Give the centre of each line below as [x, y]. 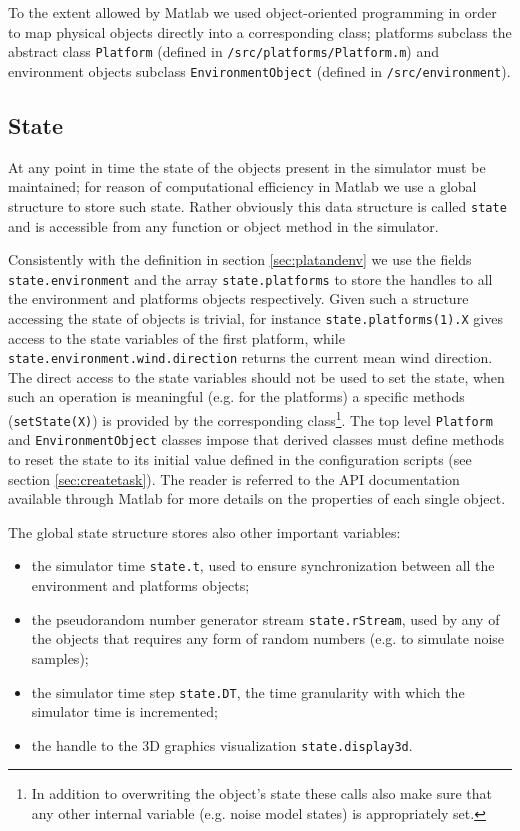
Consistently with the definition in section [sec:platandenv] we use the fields [240, 259]
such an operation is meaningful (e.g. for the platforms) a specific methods [236, 396]
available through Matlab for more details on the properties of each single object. [257, 498]
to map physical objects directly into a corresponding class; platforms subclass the [260, 31]
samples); [60, 657]
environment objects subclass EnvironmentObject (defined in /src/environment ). [259, 70]
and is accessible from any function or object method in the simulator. [223, 225]
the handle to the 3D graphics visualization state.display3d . [222, 744]
